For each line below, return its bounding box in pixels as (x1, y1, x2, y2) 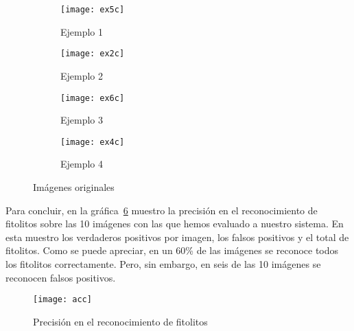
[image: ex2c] (60, 49, 125, 59)
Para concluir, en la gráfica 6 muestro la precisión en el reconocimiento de (5, 203, 318, 217)
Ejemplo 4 (60, 157, 104, 171)
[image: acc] (33, 295, 92, 305)
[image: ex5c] (60, 5, 125, 14)
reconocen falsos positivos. (5, 270, 116, 284)
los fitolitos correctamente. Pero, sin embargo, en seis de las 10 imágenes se (5, 256, 321, 271)
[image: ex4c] (60, 137, 125, 147)
